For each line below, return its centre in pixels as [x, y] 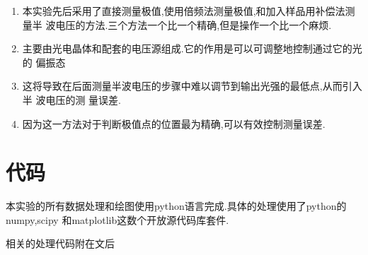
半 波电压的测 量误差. [72, 99]
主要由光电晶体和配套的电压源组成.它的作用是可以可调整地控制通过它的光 [192, 48]
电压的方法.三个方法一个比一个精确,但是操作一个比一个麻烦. [194, 24]
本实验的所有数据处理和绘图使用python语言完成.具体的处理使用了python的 [176, 206]
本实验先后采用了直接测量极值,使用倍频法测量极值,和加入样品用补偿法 [184, 11]
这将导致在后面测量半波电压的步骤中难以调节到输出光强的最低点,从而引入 [192, 86]
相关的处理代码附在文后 [60, 243]
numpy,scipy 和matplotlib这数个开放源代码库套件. [117, 219]
